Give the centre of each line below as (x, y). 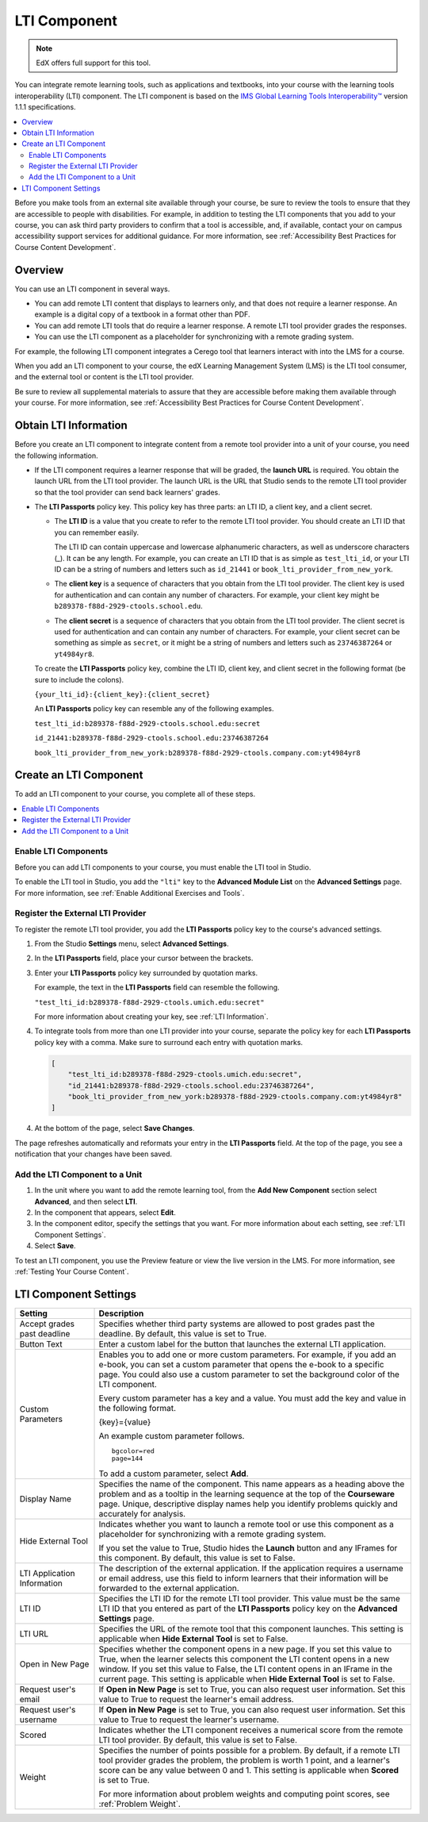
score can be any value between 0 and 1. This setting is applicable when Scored (249, 1770)
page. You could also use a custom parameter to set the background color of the (249, 1374)
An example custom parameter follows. (172, 1436)
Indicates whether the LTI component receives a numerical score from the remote (251, 1730)
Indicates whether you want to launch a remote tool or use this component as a (246, 1524)
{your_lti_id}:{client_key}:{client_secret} (122, 694)
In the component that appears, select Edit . (105, 1213)
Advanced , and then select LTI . (86, 1201)
